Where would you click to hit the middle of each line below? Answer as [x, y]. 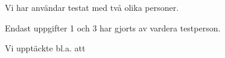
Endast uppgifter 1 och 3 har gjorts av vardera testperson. [113, 27]
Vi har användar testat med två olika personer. [92, 7]
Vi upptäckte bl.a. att [45, 48]
